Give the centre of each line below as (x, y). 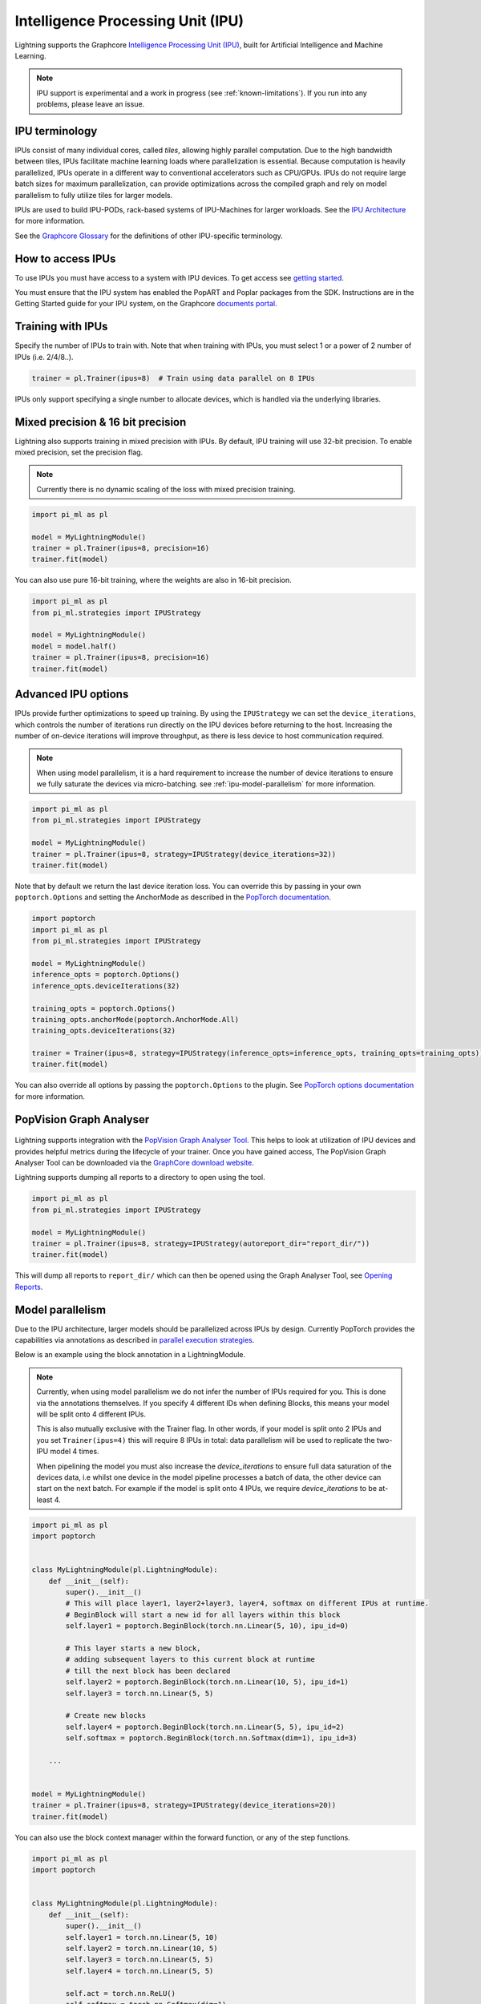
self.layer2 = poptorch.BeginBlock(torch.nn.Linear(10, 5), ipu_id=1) (207, 1682)
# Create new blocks (106, 1716)
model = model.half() (74, 646)
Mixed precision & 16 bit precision (101, 422)
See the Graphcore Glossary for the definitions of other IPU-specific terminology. (149, 236)
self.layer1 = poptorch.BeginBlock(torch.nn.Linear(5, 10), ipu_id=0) (207, 1626)
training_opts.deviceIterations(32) (104, 1031)
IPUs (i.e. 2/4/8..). (44, 357)
